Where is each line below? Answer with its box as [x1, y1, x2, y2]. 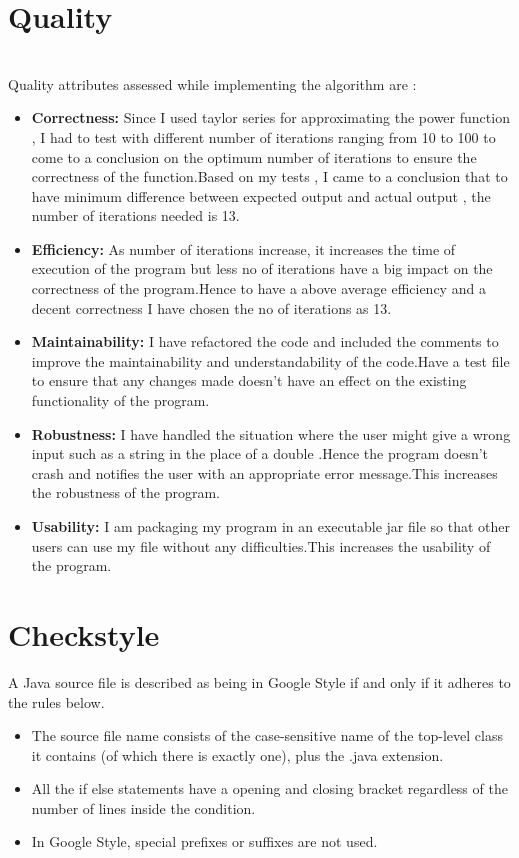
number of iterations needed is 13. [31, 205, 240, 226]
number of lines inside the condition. [31, 797, 256, 818]
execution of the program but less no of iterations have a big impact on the [31, 258, 493, 279]
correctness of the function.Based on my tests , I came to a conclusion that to [31, 166, 508, 187]
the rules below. [8, 691, 105, 712]
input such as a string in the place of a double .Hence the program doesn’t [31, 443, 488, 464]
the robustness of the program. [31, 482, 220, 503]
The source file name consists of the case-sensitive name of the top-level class [31, 725, 503, 746]
